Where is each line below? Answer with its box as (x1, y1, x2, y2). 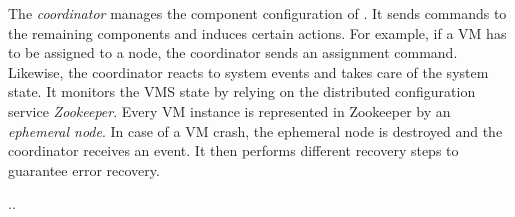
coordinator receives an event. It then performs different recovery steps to (8, 140, 459, 161)
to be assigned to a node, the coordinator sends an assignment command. (8, 42, 458, 63)
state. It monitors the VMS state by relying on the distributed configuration (8, 81, 476, 102)
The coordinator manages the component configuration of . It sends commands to (8, 3, 507, 23)
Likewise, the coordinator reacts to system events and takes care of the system (8, 61, 489, 82)
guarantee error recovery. (8, 159, 160, 180)
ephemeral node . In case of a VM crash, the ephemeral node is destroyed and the (8, 120, 503, 141)
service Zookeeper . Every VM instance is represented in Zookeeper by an (8, 100, 451, 121)
